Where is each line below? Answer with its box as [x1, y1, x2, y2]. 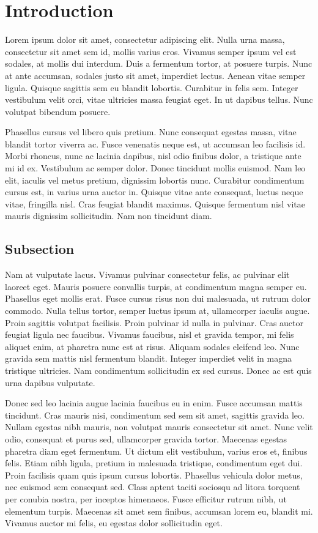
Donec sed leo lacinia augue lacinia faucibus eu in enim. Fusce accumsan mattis [5, 397, 303, 409]
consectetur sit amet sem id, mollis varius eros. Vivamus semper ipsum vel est [5, 45, 297, 58]
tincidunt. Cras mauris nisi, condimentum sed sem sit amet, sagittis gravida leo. [5, 408, 305, 421]
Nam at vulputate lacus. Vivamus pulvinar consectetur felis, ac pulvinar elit [5, 268, 290, 281]
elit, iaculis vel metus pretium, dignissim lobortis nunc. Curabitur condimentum [5, 173, 305, 186]
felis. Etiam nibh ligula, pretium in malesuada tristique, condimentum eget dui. [5, 457, 303, 469]
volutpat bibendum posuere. [5, 105, 111, 117]
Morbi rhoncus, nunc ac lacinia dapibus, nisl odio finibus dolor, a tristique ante [5, 149, 301, 162]
